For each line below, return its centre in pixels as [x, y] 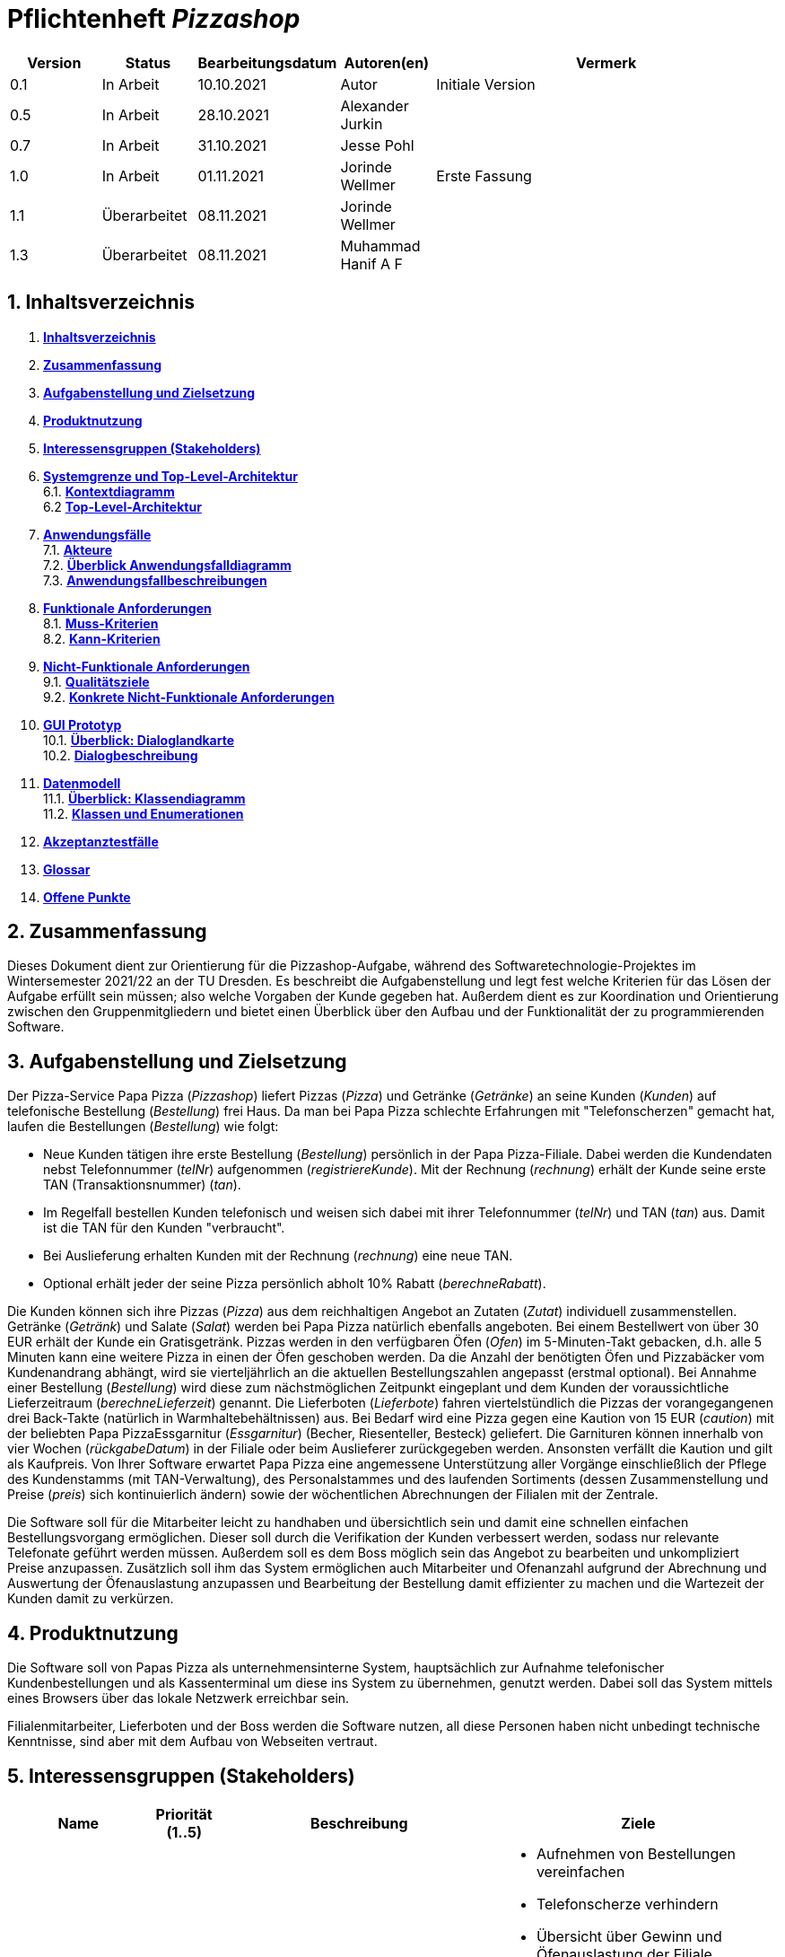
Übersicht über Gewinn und [629, 1936]
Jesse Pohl [377, 145]
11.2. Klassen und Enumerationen [144, 813]
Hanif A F [372, 263]
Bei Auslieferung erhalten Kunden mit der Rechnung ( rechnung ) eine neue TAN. [278, 1256]
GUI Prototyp [83, 724]
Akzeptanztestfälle [101, 841]
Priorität [184, 1814]
